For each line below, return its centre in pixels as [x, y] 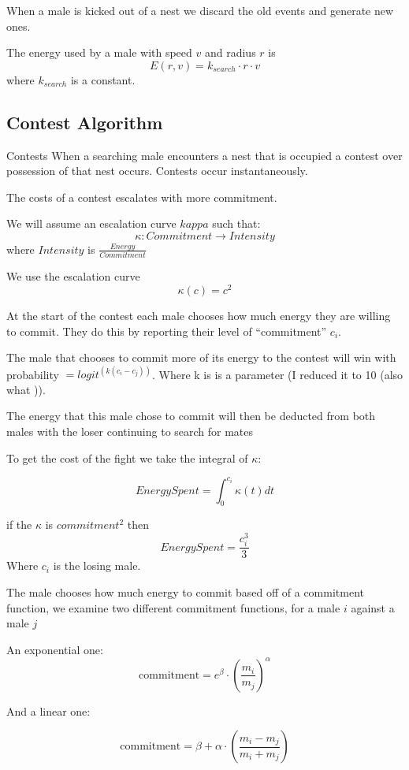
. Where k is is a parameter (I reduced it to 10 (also [277, 374]
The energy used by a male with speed [99, 52]
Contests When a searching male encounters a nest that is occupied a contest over [204, 155]
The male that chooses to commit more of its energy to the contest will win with [201, 357]
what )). [26, 389]
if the [19, 524]
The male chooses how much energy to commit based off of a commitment [185, 591]
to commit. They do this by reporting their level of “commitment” [167, 331]
